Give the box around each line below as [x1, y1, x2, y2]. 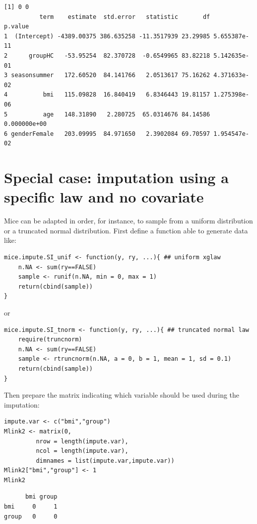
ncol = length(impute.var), [36, 447, 128, 455]
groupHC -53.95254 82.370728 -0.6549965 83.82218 [29, 52, 210, 59]
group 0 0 [4, 513, 58, 520]
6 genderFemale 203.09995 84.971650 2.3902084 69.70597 [4, 130, 210, 137]
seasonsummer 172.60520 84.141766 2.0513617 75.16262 [11, 72, 210, 79]
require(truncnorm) [18, 336, 82, 343]
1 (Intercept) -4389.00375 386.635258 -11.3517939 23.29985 [4, 32, 210, 40]
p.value [4, 23, 29, 30]
